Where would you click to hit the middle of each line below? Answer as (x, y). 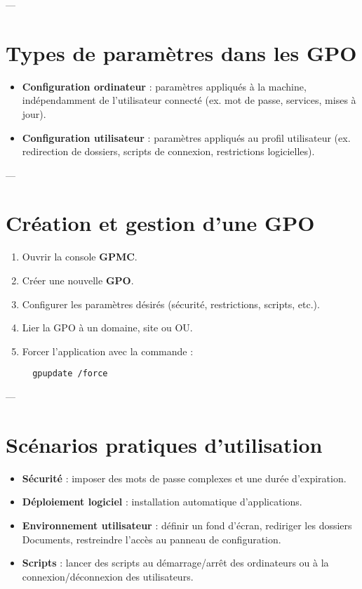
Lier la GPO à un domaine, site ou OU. (107, 327)
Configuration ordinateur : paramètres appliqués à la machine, (164, 86)
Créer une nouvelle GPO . (78, 280)
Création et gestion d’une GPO (160, 223)
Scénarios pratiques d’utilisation (164, 444)
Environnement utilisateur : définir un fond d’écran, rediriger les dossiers (187, 525)
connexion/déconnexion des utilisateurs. (108, 576)
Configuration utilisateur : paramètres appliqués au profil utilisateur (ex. (186, 137)
